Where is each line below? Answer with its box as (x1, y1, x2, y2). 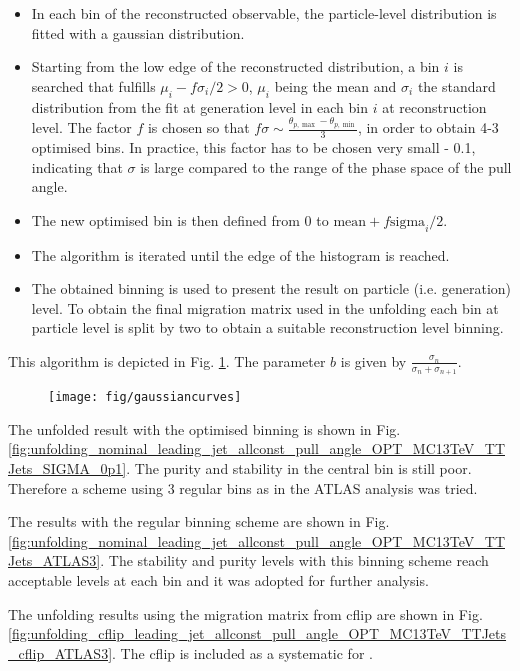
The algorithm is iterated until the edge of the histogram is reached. (31, 244, 450, 265)
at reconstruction (382, 96, 487, 117)
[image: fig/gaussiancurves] (48, 390, 242, 405)
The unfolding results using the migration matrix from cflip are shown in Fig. (8, 603, 483, 624)
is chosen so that (147, 117, 250, 138)
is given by (340, 350, 407, 371)
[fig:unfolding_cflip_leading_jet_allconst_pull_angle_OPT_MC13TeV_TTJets (8, 623, 507, 644)
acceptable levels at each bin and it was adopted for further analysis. (8, 569, 429, 590)
